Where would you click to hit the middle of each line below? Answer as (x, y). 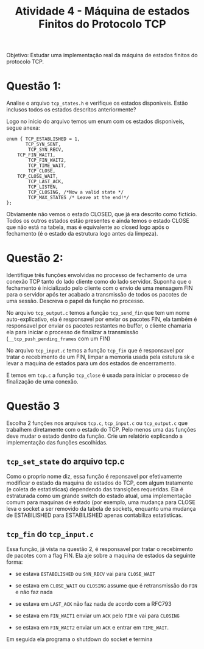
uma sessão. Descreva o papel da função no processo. (76, 301)
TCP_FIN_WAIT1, (37, 155)
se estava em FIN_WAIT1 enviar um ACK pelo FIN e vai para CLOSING (97, 616)
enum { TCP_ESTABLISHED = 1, (43, 139)
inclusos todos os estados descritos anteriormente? (71, 110)
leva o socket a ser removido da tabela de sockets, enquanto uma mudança (101, 508)
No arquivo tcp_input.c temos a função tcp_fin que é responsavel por (95, 351)
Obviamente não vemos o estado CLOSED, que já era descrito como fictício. (102, 214)
